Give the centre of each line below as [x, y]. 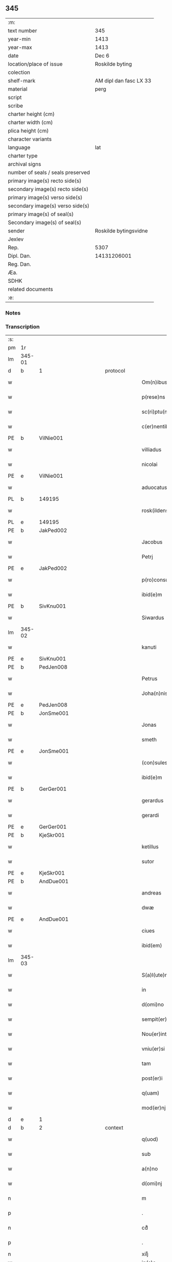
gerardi [150, 816]
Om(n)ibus [155, 382]
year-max [20, 47]
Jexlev [16, 239]
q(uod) [150, 1139]
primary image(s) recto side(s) [45, 181]
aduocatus [154, 488]
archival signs [25, 164]
